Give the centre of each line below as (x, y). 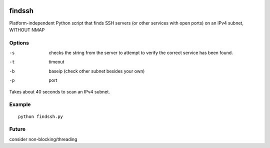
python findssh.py (41, 116)
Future (17, 129)
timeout (56, 62)
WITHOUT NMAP (27, 29)
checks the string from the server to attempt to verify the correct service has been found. (141, 53)
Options (19, 42)
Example (20, 104)
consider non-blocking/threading (43, 139)
